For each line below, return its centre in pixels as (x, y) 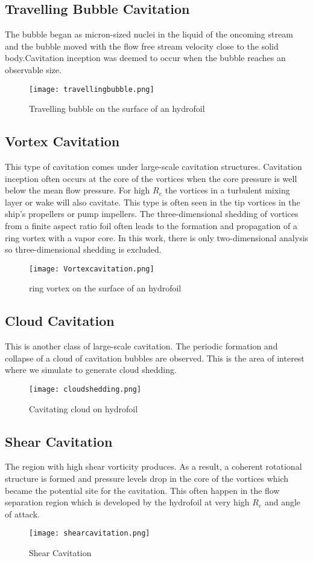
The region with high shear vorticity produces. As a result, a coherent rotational (153, 466)
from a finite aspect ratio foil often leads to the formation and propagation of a (151, 225)
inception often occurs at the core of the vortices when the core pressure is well (151, 178)
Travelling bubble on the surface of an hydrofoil (117, 109)
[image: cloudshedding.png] (85, 390)
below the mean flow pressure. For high (77, 190)
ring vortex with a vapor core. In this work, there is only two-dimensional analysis (157, 237)
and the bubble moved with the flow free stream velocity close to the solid (142, 46)
